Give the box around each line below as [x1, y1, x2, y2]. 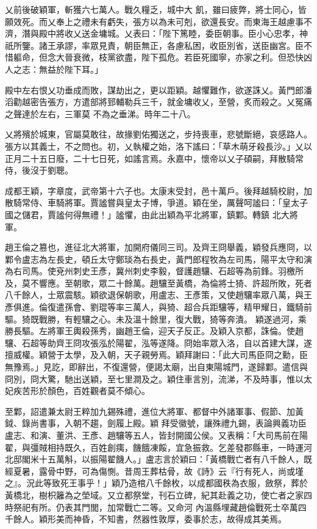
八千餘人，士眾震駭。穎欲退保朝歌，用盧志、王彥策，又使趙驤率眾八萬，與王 [5, 288, 312, 301]
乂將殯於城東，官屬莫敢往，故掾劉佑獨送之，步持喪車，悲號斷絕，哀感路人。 [5, 128, 312, 140]
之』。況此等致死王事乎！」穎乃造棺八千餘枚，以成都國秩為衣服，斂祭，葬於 [5, 476, 308, 489]
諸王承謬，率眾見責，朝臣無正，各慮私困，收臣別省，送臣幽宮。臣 [38, 38, 304, 51]
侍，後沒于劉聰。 [5, 164, 73, 177]
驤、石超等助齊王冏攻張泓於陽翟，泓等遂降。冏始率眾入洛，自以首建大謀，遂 [5, 336, 312, 349]
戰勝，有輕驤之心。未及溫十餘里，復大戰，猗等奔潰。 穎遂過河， [38, 312, 298, 325]
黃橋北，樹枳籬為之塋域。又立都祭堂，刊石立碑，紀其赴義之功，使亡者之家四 [5, 488, 312, 501]
